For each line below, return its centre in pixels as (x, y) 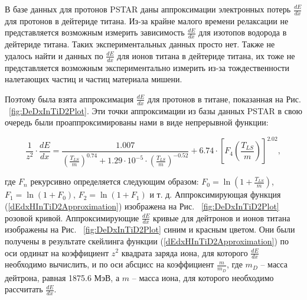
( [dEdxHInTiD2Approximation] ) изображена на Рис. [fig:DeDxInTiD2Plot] (142, 206)
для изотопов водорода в (243, 32)
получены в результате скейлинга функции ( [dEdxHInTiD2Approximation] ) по (147, 241)
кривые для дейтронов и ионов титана (222, 217)
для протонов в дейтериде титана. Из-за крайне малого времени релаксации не (147, 20)
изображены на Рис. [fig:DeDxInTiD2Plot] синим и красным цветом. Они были (150, 229)
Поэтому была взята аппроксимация (69, 99)
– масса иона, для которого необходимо (203, 277)
